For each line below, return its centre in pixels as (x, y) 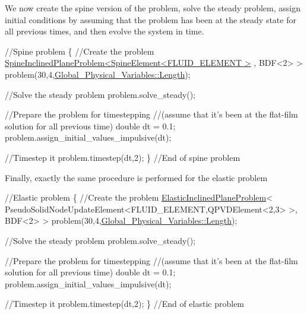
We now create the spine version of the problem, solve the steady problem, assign (153, 8)
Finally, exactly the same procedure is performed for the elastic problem (136, 177)
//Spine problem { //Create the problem (80, 51)
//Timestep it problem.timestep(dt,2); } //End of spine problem (123, 157)
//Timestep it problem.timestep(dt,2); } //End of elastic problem (125, 304)
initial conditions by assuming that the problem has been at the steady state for (151, 19)
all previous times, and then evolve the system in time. (105, 31)
